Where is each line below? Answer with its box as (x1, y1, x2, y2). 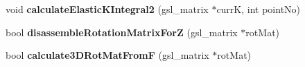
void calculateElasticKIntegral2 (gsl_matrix (6, 2, 209, 16)
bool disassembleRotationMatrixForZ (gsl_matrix (6, 25, 238, 39)
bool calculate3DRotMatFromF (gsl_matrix (6, 48, 209, 62)
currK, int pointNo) (216, 2, 301, 16)
